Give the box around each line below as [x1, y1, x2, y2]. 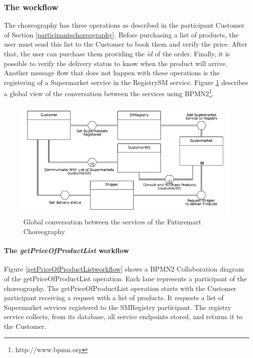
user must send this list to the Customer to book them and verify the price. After [4, 39, 247, 49]
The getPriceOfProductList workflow [4, 245, 129, 256]
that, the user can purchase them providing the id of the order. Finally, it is [4, 49, 230, 58]
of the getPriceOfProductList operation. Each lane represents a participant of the [4, 273, 247, 283]
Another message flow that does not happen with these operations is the [4, 68, 220, 78]
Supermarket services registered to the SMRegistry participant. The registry [4, 302, 231, 312]
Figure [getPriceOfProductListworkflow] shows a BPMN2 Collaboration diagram [4, 264, 244, 274]
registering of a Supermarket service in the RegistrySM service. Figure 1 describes [4, 77, 249, 87]
